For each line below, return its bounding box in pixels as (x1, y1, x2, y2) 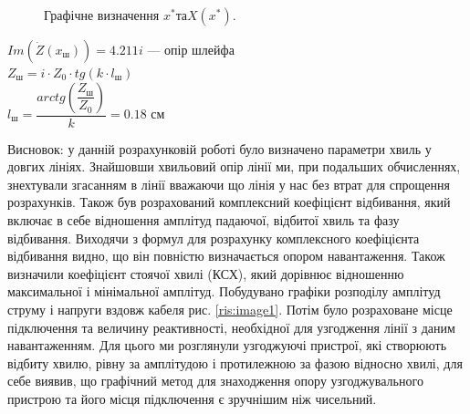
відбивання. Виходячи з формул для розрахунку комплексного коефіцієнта (7, 228, 420, 247)
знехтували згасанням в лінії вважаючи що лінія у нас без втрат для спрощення (7, 174, 450, 193)
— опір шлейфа (147, 40, 235, 58)
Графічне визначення (44, 5, 160, 24)
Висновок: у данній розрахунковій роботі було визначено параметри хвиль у (7, 139, 432, 158)
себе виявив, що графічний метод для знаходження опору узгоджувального (7, 371, 423, 390)
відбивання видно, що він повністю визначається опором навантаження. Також (7, 246, 445, 265)
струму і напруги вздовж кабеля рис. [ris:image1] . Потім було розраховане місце (7, 299, 453, 318)
